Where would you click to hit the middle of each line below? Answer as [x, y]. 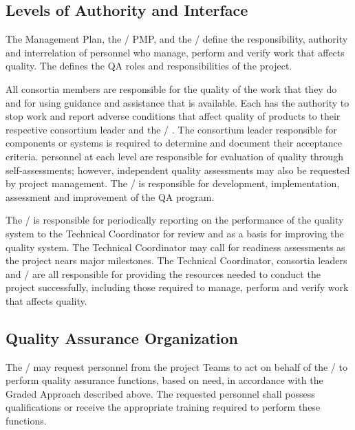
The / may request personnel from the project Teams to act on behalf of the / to [176, 366]
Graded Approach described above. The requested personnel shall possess [160, 393]
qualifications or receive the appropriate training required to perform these [163, 407]
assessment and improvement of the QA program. [110, 196]
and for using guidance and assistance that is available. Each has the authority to [177, 102]
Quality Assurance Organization [122, 337]
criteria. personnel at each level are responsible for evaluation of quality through [174, 156]
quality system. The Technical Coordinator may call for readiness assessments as [175, 247]
